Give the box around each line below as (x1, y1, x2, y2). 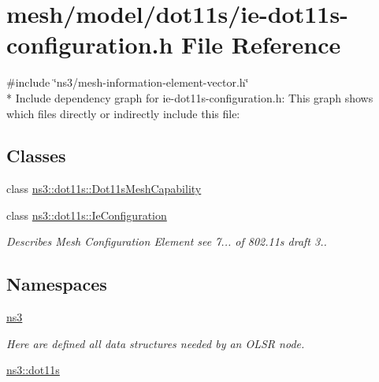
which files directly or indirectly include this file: (6, 105, 240, 121)
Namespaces (6, 272, 107, 296)
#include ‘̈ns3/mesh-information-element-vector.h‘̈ (6, 74, 249, 91)
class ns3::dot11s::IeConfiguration (6, 206, 167, 223)
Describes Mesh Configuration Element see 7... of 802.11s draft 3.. (6, 233, 327, 250)
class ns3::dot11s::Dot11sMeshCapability (6, 180, 202, 197)
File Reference (181, 28, 341, 61)
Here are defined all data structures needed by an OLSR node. (6, 335, 305, 351)
